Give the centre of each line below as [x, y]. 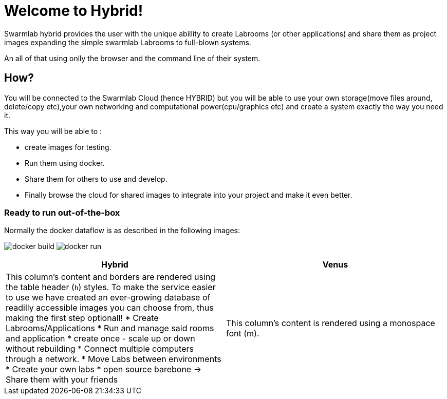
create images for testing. [68, 147]
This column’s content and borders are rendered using [111, 277]
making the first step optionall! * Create [82, 318]
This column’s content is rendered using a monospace [331, 323]
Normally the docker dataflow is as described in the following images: [122, 231]
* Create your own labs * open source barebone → [104, 369]
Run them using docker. [65, 163]
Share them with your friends [62, 380]
